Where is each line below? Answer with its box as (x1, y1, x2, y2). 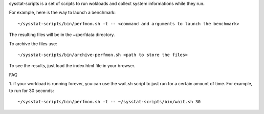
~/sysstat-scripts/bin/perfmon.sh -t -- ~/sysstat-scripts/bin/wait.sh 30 (18, 99, 201, 104)
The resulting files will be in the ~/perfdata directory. (9, 32, 115, 38)
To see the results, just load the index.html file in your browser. (9, 63, 135, 69)
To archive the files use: (9, 40, 57, 46)
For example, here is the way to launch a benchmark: (9, 10, 116, 16)
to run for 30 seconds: (9, 88, 54, 94)
